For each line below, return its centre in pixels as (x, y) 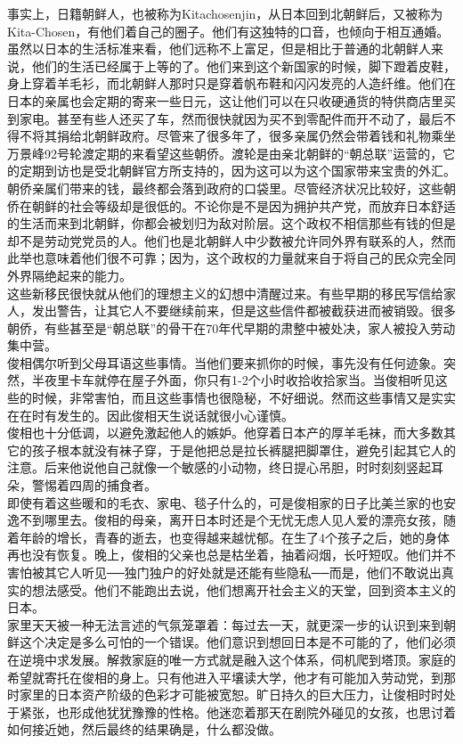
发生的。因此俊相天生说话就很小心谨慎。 (175, 415)
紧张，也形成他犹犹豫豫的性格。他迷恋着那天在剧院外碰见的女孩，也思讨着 (237, 711)
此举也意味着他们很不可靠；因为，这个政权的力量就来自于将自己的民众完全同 (231, 258)
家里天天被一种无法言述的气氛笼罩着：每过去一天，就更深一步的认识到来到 (225, 624)
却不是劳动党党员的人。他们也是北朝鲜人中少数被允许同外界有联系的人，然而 (231, 240)
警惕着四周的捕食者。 (94, 485)
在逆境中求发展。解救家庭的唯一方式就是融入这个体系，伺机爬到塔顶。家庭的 (231, 659)
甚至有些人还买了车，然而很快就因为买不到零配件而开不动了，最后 (250, 118)
